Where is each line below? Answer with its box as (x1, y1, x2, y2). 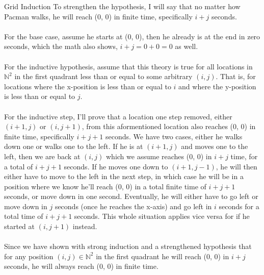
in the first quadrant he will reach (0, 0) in (96, 251, 229, 261)
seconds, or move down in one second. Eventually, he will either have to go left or (4, 191, 258, 202)
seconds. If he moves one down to (64, 161, 168, 171)
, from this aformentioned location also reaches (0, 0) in (82, 121, 256, 132)
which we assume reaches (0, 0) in (106, 151, 212, 161)
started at (4, 221, 35, 232)
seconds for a (219, 201, 259, 211)
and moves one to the (181, 141, 248, 152)
